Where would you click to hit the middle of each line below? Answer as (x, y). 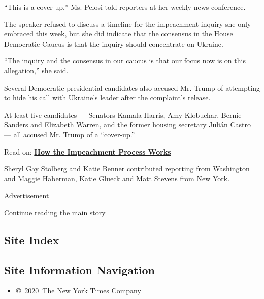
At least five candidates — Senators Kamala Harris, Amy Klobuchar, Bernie (123, 114)
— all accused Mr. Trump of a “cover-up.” (70, 134)
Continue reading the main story (55, 212)
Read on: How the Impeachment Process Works (88, 151)
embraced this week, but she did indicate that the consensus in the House (119, 34)
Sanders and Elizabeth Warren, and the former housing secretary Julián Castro (128, 124)
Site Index (32, 239)
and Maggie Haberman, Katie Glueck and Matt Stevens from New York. (117, 178)
